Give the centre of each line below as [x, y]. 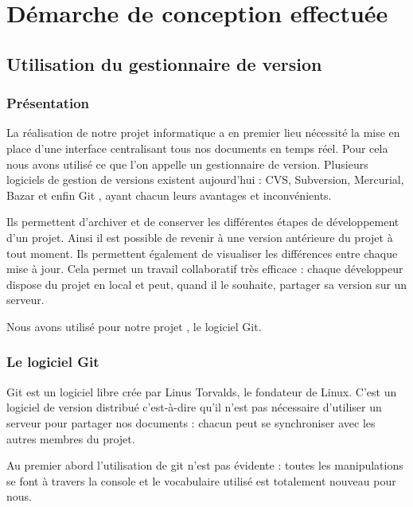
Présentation [48, 103]
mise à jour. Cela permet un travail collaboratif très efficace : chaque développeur [205, 269]
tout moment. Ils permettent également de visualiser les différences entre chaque [202, 253]
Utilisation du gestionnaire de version [164, 63]
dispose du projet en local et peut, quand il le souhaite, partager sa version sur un [207, 284]
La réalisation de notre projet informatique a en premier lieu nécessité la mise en [203, 133]
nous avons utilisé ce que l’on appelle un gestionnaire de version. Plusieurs [187, 164]
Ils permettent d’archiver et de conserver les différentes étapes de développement [203, 222]
